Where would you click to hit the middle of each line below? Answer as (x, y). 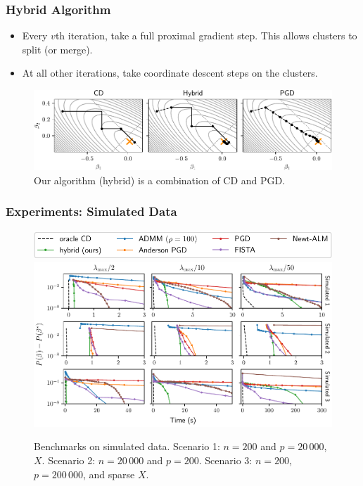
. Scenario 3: (225, 460)
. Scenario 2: (69, 460)
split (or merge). (57, 49)
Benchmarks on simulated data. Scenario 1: (127, 446)
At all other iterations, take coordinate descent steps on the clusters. (170, 73)
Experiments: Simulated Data (91, 211)
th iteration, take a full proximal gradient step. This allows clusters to (206, 36)
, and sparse (109, 474)
